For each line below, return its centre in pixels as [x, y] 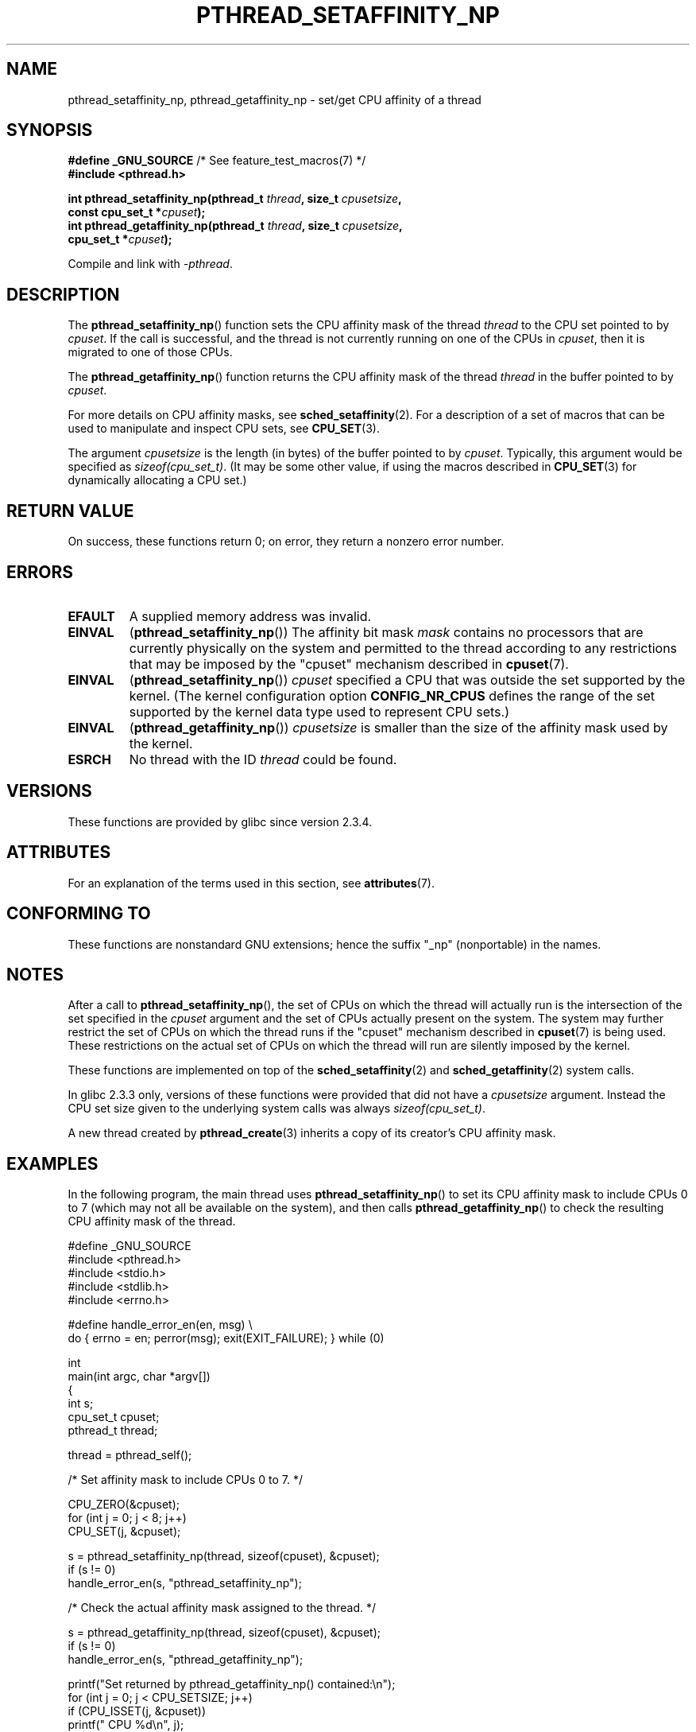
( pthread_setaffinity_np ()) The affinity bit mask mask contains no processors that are [386, 632]
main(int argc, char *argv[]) [139, 1377]
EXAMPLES [52, 1163]
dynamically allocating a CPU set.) [157, 480]
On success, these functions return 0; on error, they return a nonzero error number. [286, 542]
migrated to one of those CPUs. [150, 352]
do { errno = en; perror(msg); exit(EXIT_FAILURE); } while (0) [226, 1338]
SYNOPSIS [50, 130]
